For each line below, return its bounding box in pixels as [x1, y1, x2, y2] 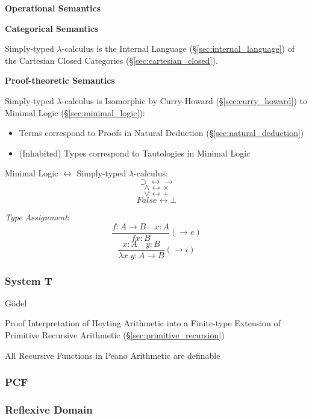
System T [5, 273, 52, 288]
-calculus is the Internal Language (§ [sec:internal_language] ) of [61, 42, 295, 55]
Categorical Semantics [5, 22, 99, 34]
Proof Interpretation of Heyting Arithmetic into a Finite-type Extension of [5, 317, 281, 329]
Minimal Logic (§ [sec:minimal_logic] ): [5, 106, 145, 119]
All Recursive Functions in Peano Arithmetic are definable [5, 349, 220, 361]
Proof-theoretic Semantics [5, 74, 115, 87]
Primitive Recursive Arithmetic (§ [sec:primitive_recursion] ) [5, 329, 225, 341]
